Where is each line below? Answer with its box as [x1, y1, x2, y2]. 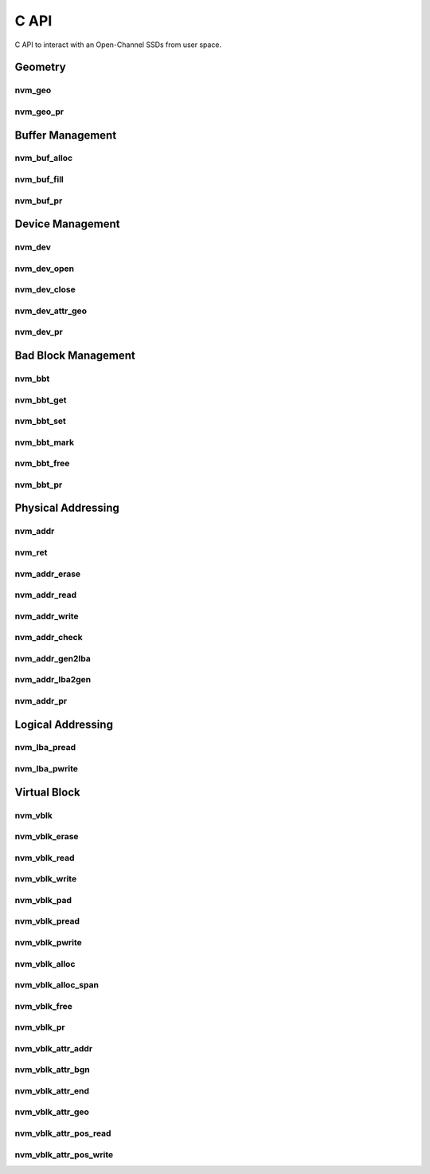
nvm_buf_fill [14, 174, 64, 185]
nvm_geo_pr [14, 106, 64, 117]
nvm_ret [14, 547, 48, 558]
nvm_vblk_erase [14, 831, 79, 842]
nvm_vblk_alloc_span [14, 980, 100, 991]
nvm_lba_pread [14, 742, 76, 753]
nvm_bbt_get [14, 395, 67, 406]
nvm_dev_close [14, 284, 76, 295]
